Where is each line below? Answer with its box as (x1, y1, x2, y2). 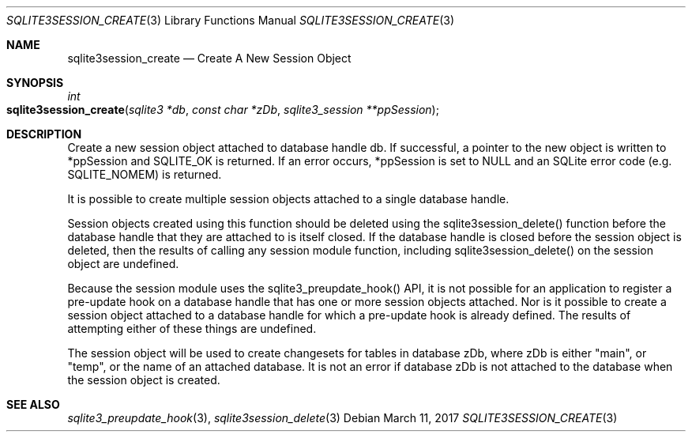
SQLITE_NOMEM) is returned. (67, 168, 222, 181)
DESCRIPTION (6, 127, 82, 141)
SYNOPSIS (6, 76, 64, 89)
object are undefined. (67, 257, 179, 270)
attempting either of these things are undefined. (67, 322, 317, 335)
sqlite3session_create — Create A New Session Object (67, 51, 352, 65)
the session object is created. (67, 373, 220, 387)
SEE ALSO (6, 398, 60, 411)
